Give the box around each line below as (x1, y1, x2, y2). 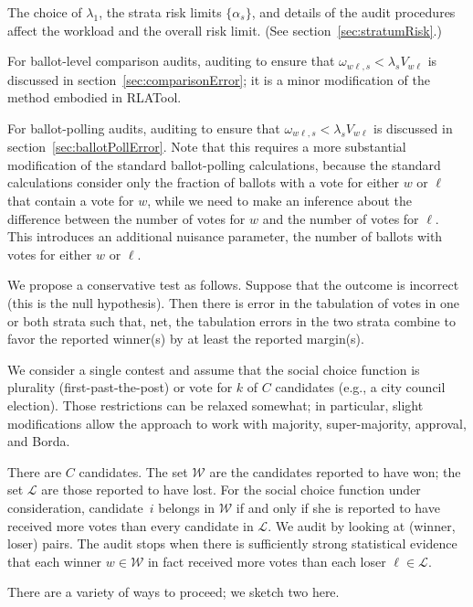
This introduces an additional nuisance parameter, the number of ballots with (7, 227, 443, 246)
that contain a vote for (7, 191, 134, 210)
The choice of (7, 3, 82, 21)
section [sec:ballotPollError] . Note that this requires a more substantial (7, 137, 406, 156)
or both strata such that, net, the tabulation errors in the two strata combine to (7, 311, 456, 330)
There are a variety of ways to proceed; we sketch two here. (7, 582, 340, 602)
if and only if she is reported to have (236, 497, 440, 516)
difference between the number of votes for (7, 208, 246, 228)
